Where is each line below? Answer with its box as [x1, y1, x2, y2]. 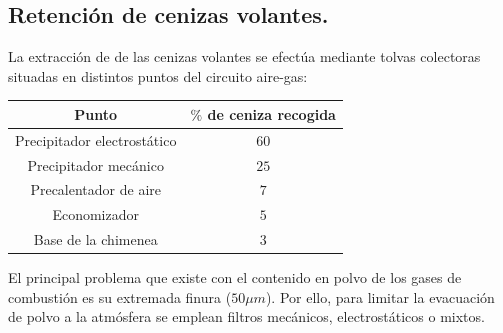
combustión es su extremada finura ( [8, 286, 232, 307]
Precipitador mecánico [27, 154, 164, 175]
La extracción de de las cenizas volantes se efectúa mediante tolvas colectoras [8, 46, 481, 67]
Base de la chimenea [33, 229, 158, 250]
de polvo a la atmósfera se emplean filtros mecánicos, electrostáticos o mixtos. [8, 306, 485, 327]
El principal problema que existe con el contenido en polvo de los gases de [8, 267, 462, 288]
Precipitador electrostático [15, 129, 177, 150]
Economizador [52, 204, 139, 225]
